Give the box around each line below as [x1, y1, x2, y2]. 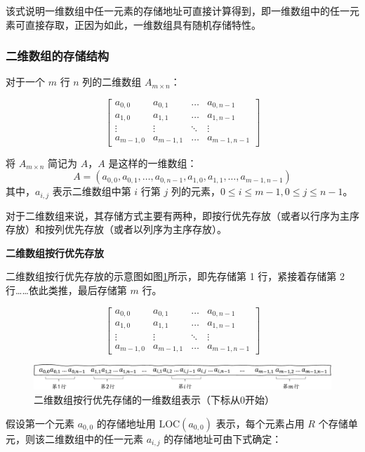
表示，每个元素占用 [215, 416, 305, 430]
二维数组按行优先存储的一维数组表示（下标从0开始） [34, 392, 274, 407]
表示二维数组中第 [52, 184, 131, 199]
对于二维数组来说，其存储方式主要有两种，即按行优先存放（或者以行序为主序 [6, 208, 359, 222]
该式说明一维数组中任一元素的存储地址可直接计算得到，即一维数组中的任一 [6, 4, 350, 18]
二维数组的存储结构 [6, 47, 109, 65]
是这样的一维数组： [108, 155, 197, 170]
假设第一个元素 [6, 416, 74, 430]
